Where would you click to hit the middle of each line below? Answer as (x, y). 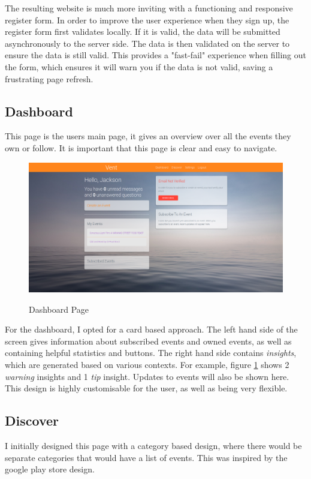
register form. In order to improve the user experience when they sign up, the (147, 20)
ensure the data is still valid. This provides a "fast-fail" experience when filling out (156, 55)
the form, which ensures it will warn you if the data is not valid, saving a (139, 66)
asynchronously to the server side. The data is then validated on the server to (147, 43)
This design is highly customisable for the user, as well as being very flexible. (146, 388)
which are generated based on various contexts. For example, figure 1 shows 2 (147, 365)
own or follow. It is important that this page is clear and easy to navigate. (141, 147)
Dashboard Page (59, 309)
